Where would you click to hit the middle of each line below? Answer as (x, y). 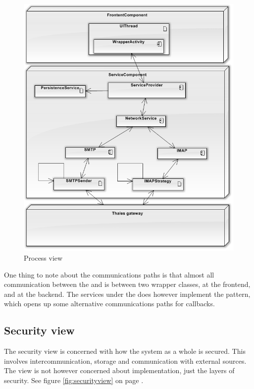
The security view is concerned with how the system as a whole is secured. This (125, 351)
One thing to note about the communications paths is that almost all (109, 274)
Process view (43, 258)
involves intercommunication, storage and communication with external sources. (125, 361)
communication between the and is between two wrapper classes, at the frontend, (127, 284)
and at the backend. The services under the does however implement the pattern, (127, 294)
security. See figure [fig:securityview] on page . (74, 380)
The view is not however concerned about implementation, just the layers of (119, 370)
